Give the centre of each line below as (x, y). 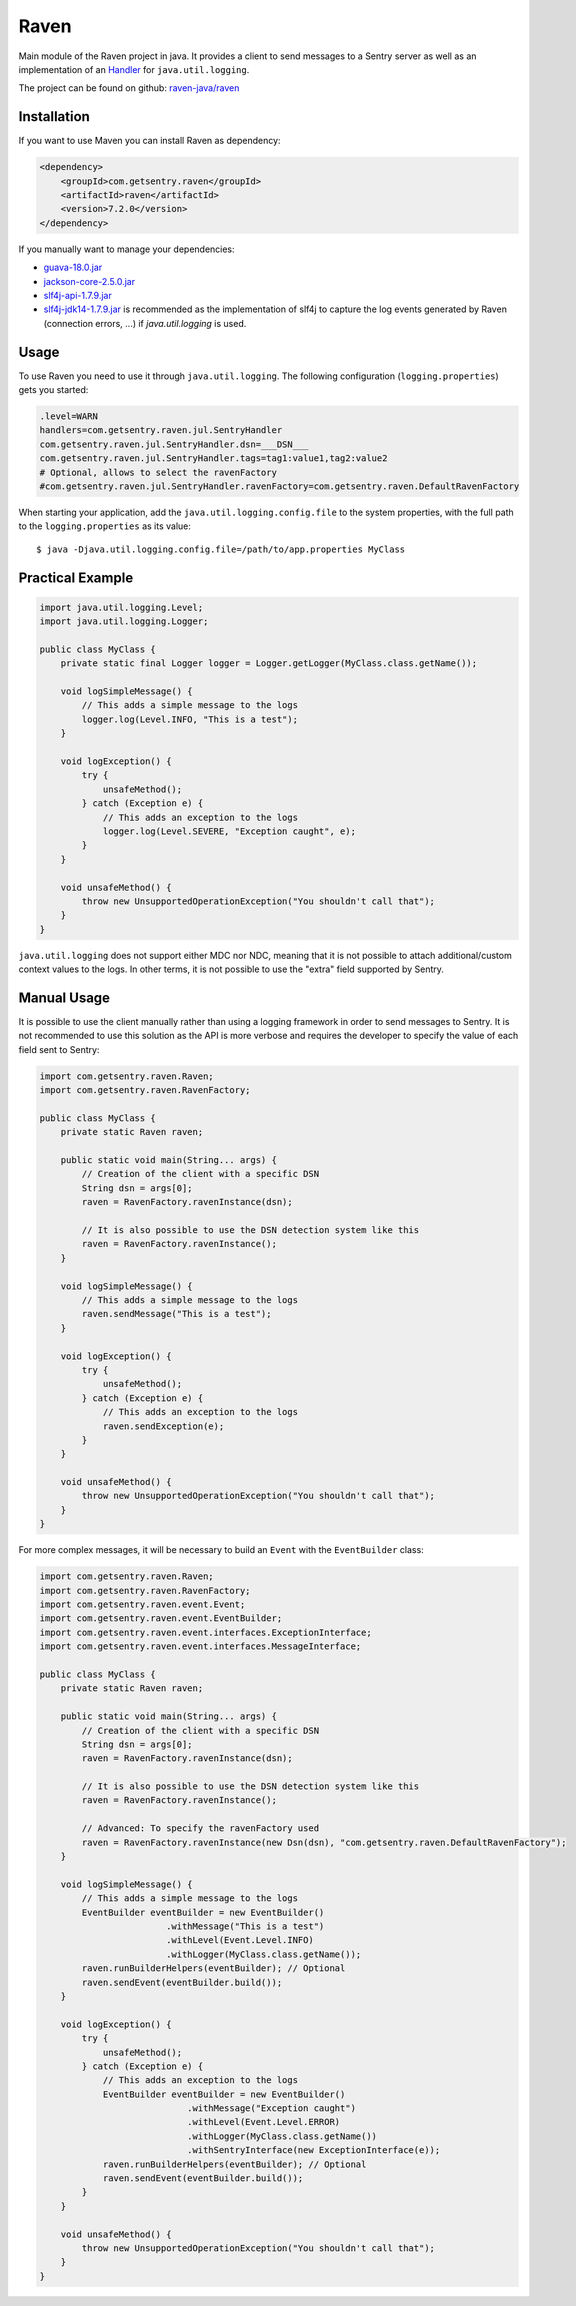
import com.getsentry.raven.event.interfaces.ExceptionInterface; (205, 1632)
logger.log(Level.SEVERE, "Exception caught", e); (229, 831)
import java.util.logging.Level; (121, 607)
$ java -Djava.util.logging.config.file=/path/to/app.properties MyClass (221, 549)
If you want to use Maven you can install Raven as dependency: (149, 141)
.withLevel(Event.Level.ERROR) (263, 2122)
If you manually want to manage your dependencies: (126, 249)
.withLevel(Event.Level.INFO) (239, 1940)
